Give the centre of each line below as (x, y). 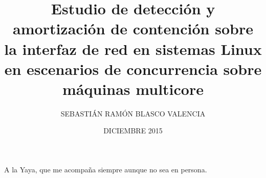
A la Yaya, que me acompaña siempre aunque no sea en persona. (106, 170)
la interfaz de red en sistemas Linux (133, 48)
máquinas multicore (133, 88)
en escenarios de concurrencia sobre (133, 68)
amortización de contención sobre (133, 28)
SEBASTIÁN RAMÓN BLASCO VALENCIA (133, 113)
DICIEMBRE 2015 (133, 131)
